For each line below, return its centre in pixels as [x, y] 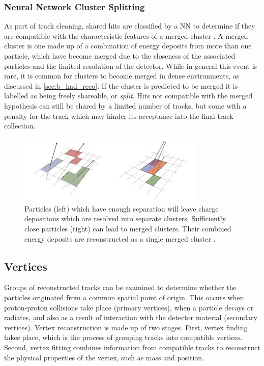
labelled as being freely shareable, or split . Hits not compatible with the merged [128, 96]
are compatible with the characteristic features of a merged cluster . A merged [126, 35]
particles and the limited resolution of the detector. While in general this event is [131, 66]
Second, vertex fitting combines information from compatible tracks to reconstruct [132, 347]
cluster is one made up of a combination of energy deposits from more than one [128, 46]
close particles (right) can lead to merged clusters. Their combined [128, 229]
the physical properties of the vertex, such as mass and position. [104, 357]
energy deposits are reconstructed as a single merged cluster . [120, 238]
